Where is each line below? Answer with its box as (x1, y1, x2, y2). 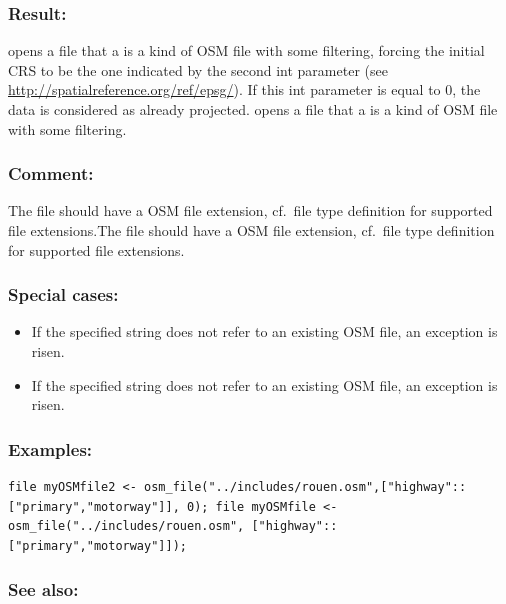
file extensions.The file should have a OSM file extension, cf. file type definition (8, 220, 495, 240)
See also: (8, 577, 79, 602)
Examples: (8, 436, 93, 461)
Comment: (8, 161, 94, 186)
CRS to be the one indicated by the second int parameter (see (8, 59, 388, 80)
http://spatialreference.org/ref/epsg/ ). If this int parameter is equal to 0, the (8, 79, 481, 100)
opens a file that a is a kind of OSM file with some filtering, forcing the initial (8, 40, 485, 61)
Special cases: (8, 282, 119, 307)
